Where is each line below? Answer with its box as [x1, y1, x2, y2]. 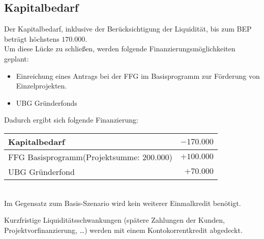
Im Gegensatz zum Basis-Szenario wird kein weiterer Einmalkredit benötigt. [4, 197, 241, 208]
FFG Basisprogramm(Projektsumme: [8, 151, 140, 163]
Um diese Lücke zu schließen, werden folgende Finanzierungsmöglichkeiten [4, 43, 236, 54]
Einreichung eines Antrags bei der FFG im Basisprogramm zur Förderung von [16, 70, 260, 81]
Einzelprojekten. [16, 80, 67, 91]
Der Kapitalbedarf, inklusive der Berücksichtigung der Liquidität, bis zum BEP [4, 23, 252, 34]
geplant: [4, 53, 29, 64]
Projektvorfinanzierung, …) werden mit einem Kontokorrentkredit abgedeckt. [4, 224, 243, 235]
